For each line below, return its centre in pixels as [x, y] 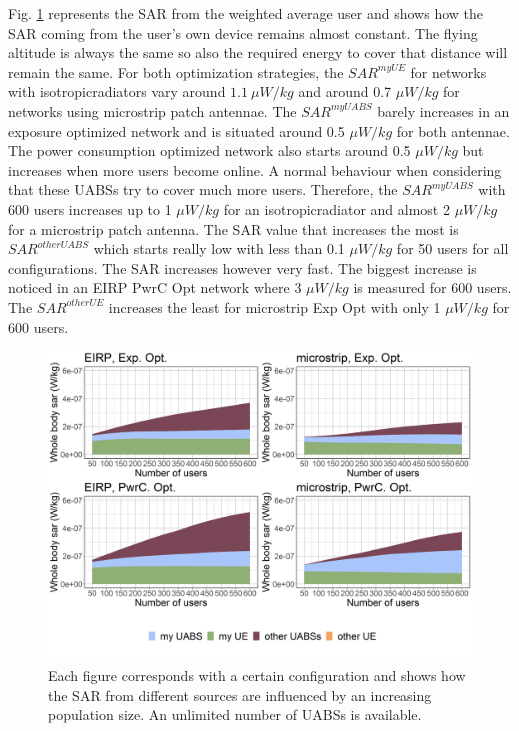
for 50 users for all [452, 248]
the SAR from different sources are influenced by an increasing [240, 694]
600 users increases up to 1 [90, 208]
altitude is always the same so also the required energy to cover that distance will [258, 52]
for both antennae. [453, 130]
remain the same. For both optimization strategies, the [176, 71]
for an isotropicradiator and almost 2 [336, 208]
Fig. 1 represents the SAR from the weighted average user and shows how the [245, 13]
